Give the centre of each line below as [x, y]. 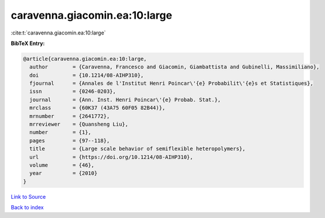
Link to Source [28, 196]
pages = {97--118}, [70, 141]
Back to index [27, 207]
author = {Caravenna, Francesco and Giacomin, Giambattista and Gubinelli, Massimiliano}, [175, 67]
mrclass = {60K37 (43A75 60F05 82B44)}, [97, 108]
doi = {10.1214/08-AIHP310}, [87, 75]
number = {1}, [61, 132]
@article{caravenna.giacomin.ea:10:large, [85, 59]
